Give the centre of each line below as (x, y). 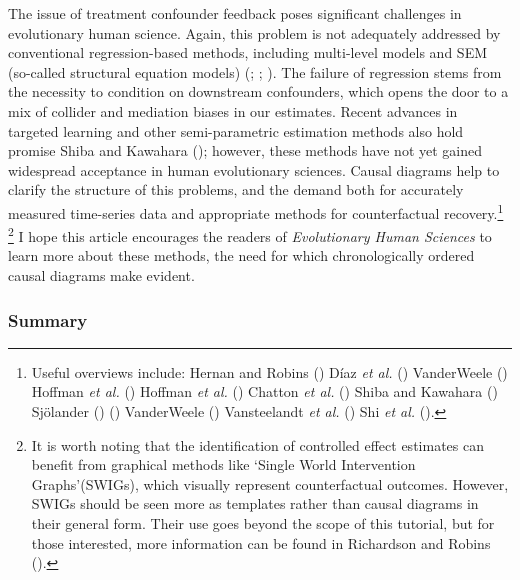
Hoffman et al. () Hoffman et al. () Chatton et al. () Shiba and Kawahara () (264, 391)
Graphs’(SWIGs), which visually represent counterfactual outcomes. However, (270, 483)
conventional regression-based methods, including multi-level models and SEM (248, 52)
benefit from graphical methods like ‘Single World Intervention (223, 464)
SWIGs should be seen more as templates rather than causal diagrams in (255, 503)
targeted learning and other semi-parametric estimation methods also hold (236, 130)
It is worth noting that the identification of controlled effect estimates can (257, 444)
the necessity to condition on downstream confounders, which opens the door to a (258, 91)
